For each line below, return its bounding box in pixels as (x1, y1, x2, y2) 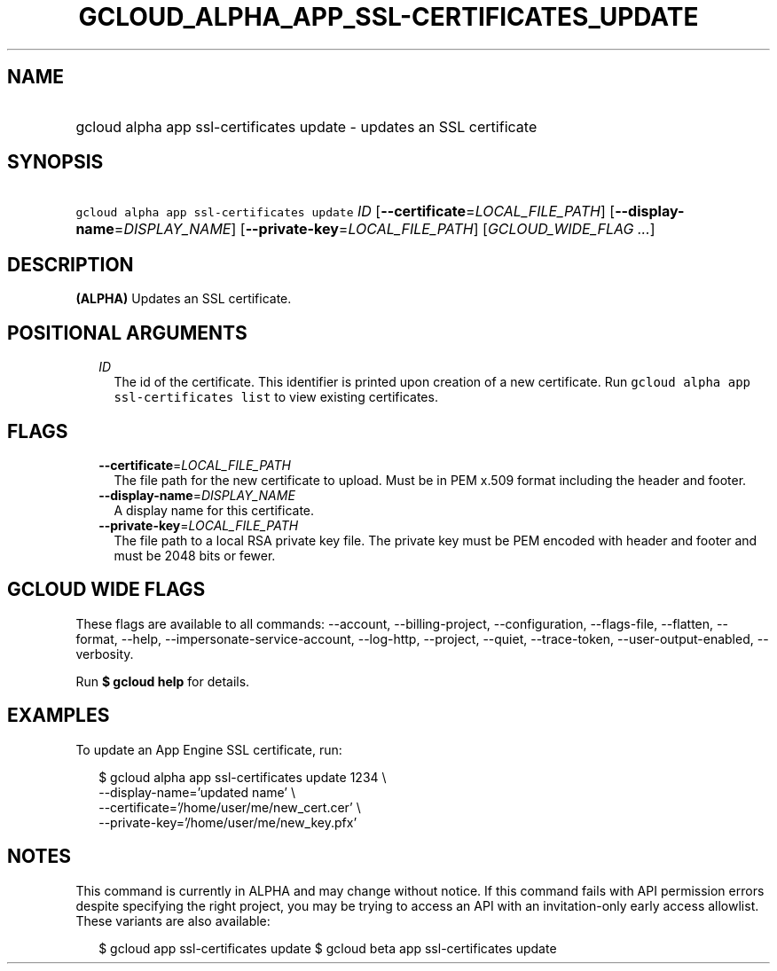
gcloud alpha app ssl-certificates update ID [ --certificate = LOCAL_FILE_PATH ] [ (75, 202, 616, 221)
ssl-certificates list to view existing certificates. (114, 389, 438, 405)
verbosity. (75, 646, 134, 662)
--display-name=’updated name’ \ (98, 784, 295, 800)
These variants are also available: (75, 912, 271, 928)
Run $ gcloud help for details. (75, 673, 250, 689)
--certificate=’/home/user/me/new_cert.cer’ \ (98, 799, 361, 815)
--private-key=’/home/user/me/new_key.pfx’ (98, 814, 357, 830)
